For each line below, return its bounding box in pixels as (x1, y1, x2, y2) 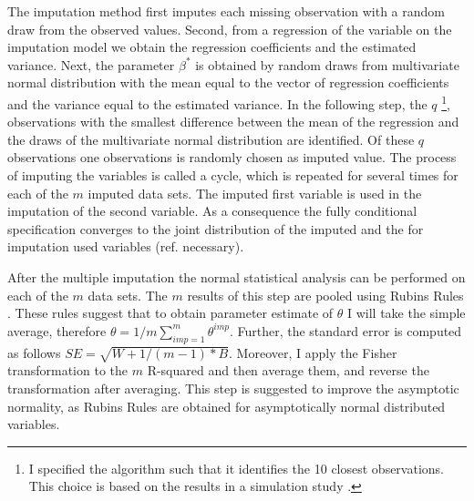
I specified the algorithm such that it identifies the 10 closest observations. (28, 458, 444, 477)
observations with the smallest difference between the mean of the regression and (7, 112, 459, 131)
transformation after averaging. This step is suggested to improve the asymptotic (7, 378, 459, 397)
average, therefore (7, 321, 107, 340)
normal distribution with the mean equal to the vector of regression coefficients (7, 73, 449, 92)
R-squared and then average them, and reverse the (147, 361, 429, 380)
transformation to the (7, 361, 129, 380)
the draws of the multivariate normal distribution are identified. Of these (7, 129, 415, 148)
